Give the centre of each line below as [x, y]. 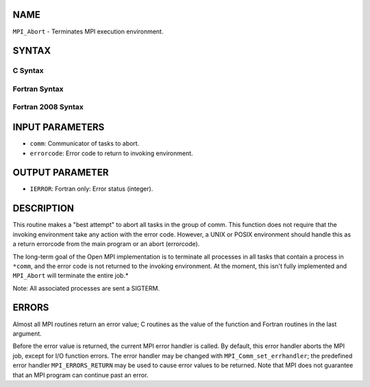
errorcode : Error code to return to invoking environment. [111, 153]
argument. [27, 333]
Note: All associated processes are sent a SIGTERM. [86, 288]
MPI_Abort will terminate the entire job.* [71, 276]
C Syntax [28, 70]
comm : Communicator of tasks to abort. [85, 144]
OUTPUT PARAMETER [61, 173]
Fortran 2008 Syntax [48, 107]
